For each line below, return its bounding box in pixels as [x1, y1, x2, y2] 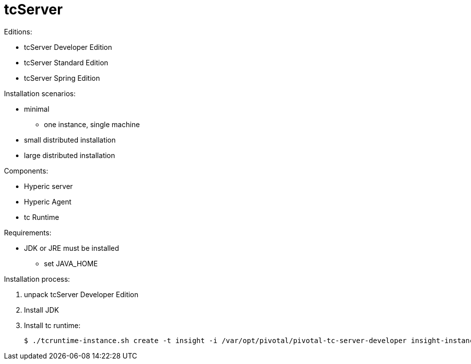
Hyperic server [24, 182, 73, 190]
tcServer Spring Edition [24, 73, 100, 82]
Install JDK [24, 305, 59, 314]
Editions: [4, 27, 32, 36]
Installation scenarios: [4, 89, 76, 98]
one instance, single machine [44, 120, 140, 129]
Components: [4, 166, 48, 175]
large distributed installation [24, 151, 115, 160]
